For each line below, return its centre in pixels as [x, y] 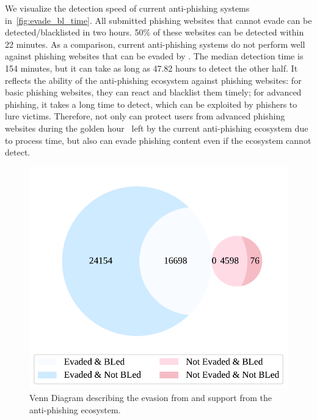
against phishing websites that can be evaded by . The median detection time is [154, 56]
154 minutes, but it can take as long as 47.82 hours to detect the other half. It [151, 68]
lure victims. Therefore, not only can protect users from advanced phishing [145, 116]
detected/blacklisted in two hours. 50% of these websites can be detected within [155, 32]
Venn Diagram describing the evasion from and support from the [151, 397]
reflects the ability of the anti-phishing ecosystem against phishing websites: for [153, 80]
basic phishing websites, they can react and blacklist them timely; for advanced [153, 92]
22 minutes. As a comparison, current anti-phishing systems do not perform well [155, 44]
